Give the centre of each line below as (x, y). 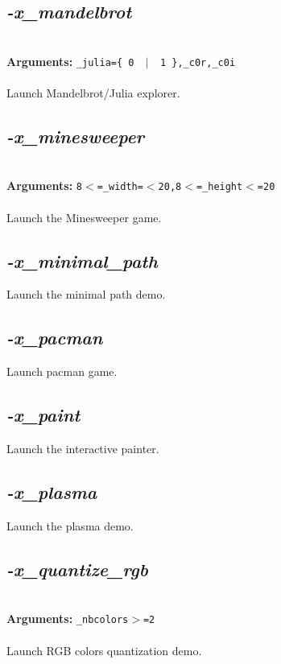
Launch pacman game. (62, 371)
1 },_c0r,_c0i (198, 62)
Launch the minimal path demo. (86, 294)
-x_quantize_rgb (77, 569)
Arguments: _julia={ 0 (70, 61)
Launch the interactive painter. (83, 449)
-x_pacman (55, 338)
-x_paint (43, 415)
